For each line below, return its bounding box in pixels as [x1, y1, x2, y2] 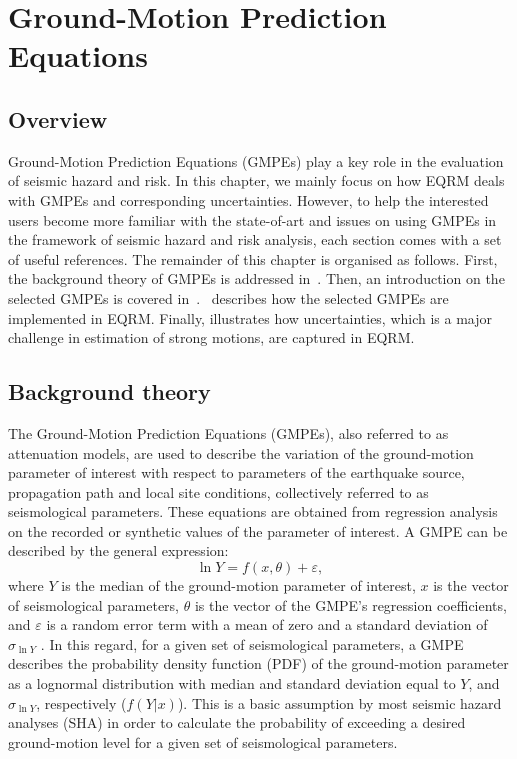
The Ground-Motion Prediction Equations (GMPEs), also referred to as [8, 422, 449, 443]
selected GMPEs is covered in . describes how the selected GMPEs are [8, 287, 449, 308]
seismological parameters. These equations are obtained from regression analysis [8, 501, 498, 522]
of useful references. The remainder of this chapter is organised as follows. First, [8, 248, 498, 269]
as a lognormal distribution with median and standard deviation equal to [8, 673, 456, 694]
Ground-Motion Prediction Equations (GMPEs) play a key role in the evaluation [8, 150, 504, 171]
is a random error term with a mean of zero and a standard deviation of [46, 614, 488, 635]
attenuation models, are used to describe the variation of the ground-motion [8, 442, 474, 463]
